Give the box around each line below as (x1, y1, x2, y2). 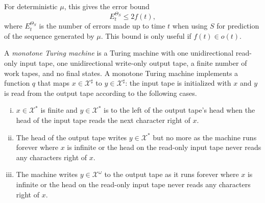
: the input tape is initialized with (125, 78, 231, 88)
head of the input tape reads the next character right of (16, 114, 190, 125)
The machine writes (16, 169, 78, 180)
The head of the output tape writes (16, 132, 127, 142)
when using (172, 20, 208, 31)
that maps (37, 78, 70, 88)
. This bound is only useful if (101, 30, 191, 41)
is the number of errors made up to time (39, 20, 165, 31)
